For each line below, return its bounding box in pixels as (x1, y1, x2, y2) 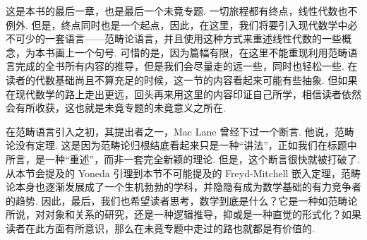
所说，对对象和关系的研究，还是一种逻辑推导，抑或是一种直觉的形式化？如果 (6, 207, 361, 222)
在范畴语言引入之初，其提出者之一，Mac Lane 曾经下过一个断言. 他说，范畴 (6, 124, 354, 138)
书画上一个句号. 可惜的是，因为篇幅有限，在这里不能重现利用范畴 (44, 44, 348, 59)
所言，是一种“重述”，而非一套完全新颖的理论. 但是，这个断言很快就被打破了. (6, 151, 360, 166)
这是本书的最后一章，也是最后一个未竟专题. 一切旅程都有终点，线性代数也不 (6, 4, 358, 18)
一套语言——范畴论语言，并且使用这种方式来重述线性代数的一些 (44, 31, 342, 46)
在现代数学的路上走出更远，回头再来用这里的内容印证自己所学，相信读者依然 (6, 86, 361, 101)
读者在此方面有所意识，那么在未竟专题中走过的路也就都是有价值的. (6, 220, 315, 235)
